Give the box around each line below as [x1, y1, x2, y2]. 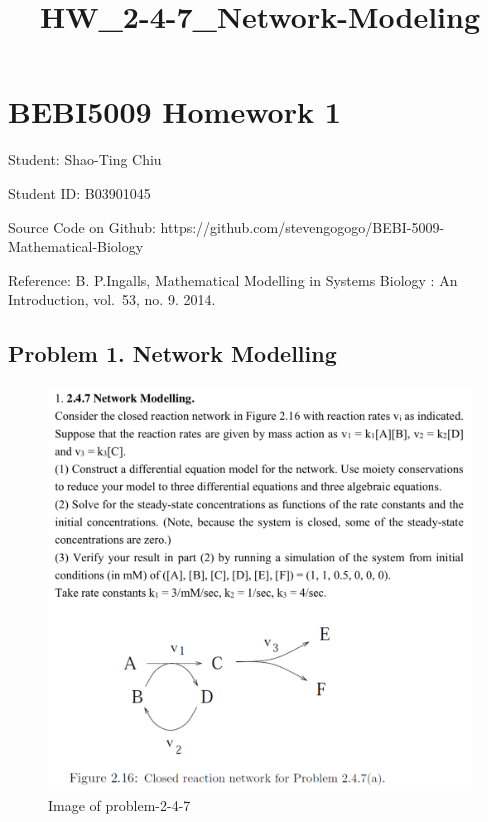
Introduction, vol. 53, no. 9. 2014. [8, 289, 216, 310]
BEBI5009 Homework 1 [8, 91, 341, 132]
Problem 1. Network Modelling [8, 338, 337, 369]
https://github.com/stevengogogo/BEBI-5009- [160, 216, 445, 237]
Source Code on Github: [8, 216, 156, 237]
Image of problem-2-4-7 [48, 795, 191, 816]
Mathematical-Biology [8, 236, 144, 257]
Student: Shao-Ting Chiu [8, 149, 162, 170]
